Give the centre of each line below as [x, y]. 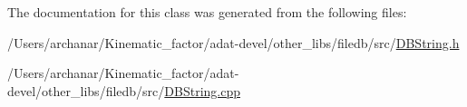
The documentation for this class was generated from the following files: [207, 12]
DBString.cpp [202, 90]
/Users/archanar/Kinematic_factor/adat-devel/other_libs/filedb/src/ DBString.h [233, 42]
